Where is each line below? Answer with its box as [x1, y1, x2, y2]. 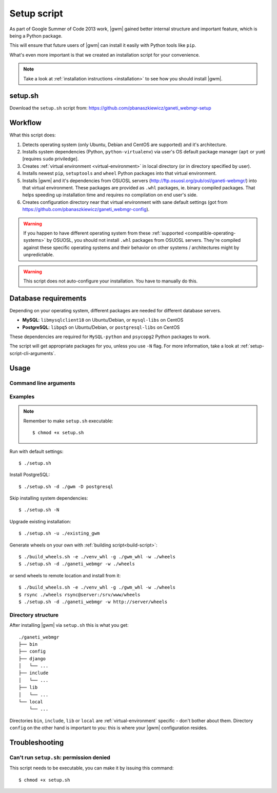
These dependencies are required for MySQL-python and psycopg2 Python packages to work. [9, 333, 211, 340]
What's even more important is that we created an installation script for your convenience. [9, 51, 200, 58]
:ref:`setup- [240, 343, 264, 349]
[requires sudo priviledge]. [22, 156, 79, 162]
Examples [9, 393, 35, 400]
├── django [18, 656, 46, 661]
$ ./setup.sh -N [18, 507, 60, 513]
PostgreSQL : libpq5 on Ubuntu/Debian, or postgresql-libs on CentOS [22, 324, 180, 330]
